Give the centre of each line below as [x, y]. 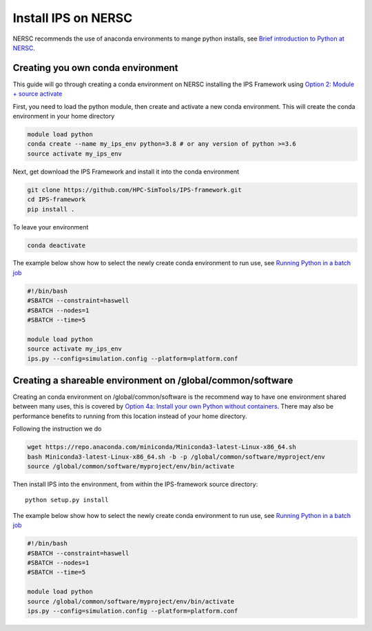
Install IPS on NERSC [73, 18]
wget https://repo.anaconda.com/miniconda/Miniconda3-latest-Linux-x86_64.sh [162, 447]
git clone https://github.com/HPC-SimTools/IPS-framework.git [134, 190]
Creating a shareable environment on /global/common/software [153, 380]
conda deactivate [56, 245]
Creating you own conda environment [95, 68]
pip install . [51, 209]
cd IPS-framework [56, 199]
